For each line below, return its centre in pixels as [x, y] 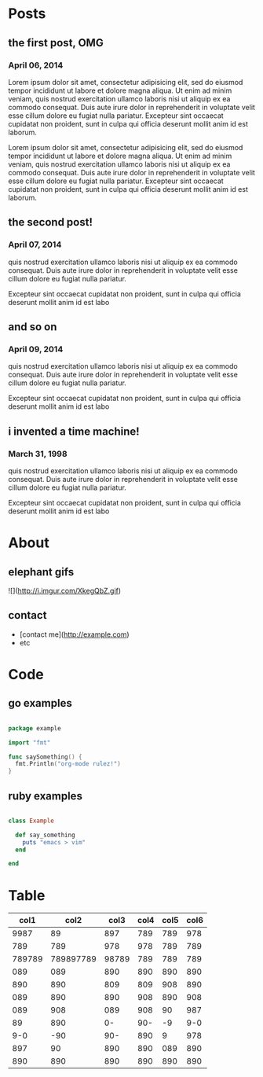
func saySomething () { [45, 757]
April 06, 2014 [36, 65]
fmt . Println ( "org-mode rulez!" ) [68, 764]
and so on [33, 327]
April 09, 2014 [36, 349]
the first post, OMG [56, 43]
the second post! [50, 222]
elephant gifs [41, 572]
